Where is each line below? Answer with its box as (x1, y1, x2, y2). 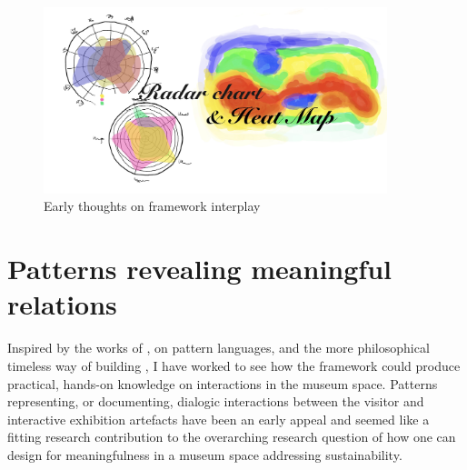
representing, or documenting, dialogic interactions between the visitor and (7, 392, 424, 411)
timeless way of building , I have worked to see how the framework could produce (7, 355, 461, 375)
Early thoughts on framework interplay (44, 196, 261, 215)
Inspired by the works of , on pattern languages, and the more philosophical (7, 338, 430, 357)
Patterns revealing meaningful (7, 250, 392, 287)
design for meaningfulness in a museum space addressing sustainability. (7, 445, 402, 464)
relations (7, 285, 117, 323)
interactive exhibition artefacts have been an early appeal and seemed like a (7, 409, 430, 428)
